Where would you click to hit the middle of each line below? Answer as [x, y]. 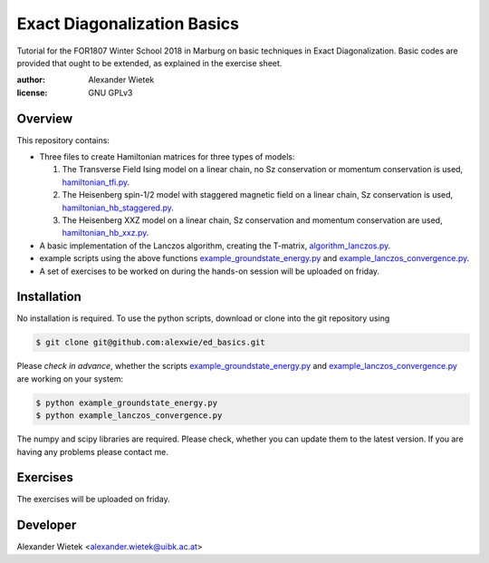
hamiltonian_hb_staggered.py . [118, 208]
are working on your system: [70, 379]
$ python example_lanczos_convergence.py [129, 416]
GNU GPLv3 [110, 92]
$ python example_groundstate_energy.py [126, 403]
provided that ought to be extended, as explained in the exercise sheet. [149, 63]
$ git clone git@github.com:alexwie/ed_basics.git [151, 343]
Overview [45, 118]
